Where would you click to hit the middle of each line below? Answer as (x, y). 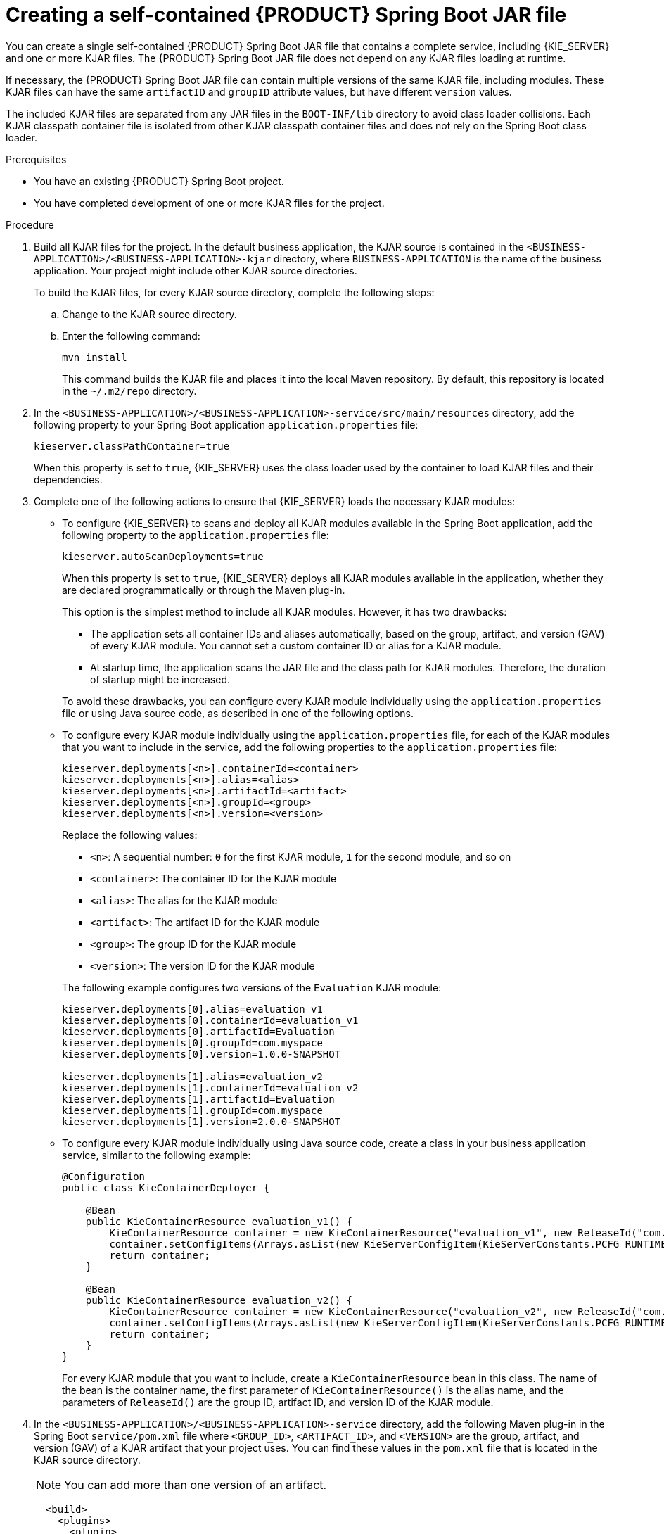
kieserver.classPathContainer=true (132, 446)
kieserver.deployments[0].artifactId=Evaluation (198, 1031)
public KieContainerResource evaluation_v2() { (219, 1300)
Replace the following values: (130, 835)
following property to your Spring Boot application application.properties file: (226, 424)
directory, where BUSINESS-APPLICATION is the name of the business (438, 258)
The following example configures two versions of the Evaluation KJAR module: (252, 987)
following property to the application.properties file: (196, 535)
